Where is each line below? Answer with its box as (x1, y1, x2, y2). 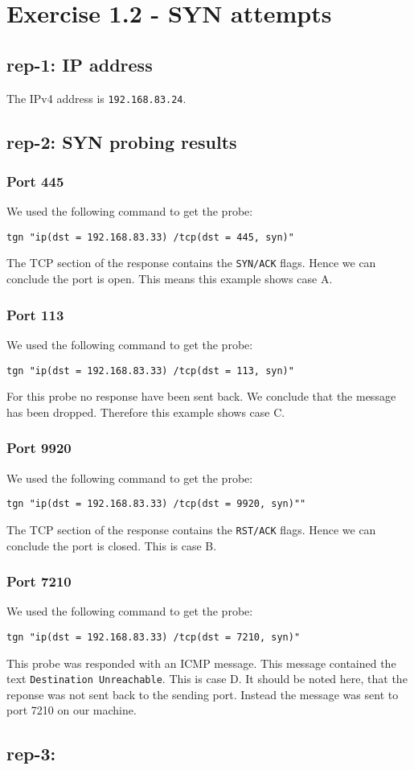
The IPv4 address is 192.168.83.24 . (6, 89, 187, 106)
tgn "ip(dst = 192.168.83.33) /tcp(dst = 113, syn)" (6, 364, 294, 377)
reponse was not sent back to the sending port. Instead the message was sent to (6, 686, 399, 702)
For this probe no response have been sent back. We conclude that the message (6, 388, 396, 405)
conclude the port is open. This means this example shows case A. (6, 270, 333, 287)
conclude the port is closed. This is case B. (6, 537, 217, 554)
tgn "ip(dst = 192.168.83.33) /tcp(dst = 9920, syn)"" (6, 498, 306, 510)
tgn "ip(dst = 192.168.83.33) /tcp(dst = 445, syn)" (6, 231, 294, 243)
